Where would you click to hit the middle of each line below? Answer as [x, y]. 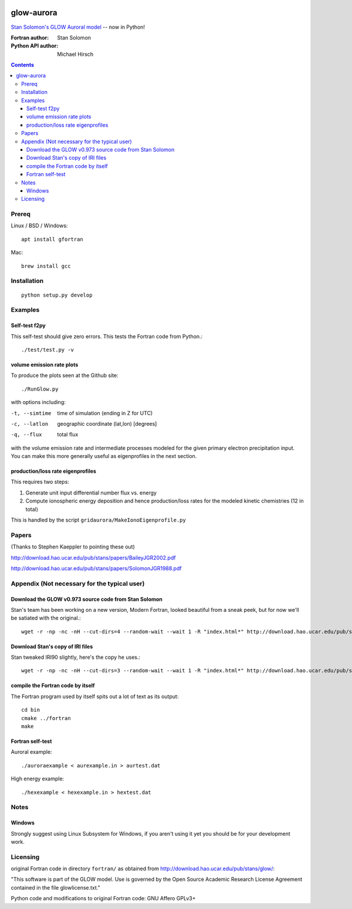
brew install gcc [46, 266]
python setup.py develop [57, 295]
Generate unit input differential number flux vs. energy [91, 493]
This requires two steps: [40, 482]
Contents [23, 65]
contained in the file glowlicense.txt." [55, 887]
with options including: [38, 402]
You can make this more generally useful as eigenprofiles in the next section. [104, 456]
